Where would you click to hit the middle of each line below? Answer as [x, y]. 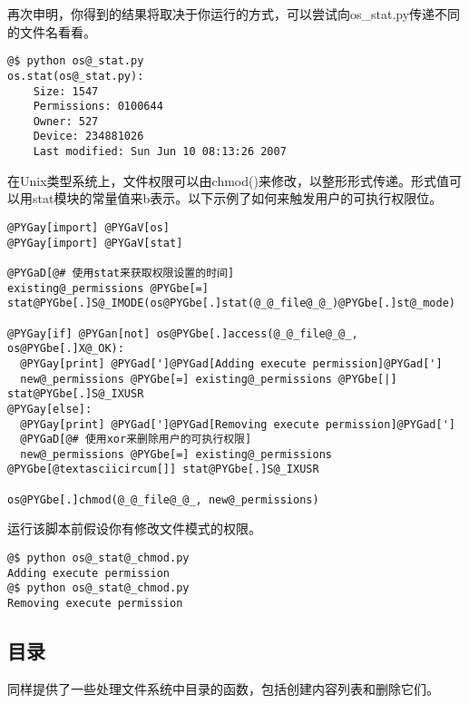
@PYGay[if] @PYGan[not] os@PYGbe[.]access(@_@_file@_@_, [183, 333]
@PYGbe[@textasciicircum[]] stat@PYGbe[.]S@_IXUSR [163, 469]
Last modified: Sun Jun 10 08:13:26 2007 [160, 152]
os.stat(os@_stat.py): [76, 76]
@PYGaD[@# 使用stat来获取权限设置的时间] [121, 273]
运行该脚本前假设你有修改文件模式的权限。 [134, 528]
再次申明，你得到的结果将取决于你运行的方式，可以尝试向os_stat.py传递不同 [234, 14]
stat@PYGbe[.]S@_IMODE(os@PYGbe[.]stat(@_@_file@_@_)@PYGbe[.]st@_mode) [231, 303]
